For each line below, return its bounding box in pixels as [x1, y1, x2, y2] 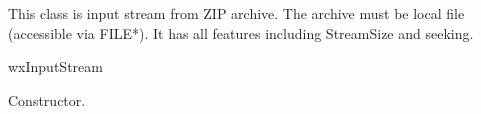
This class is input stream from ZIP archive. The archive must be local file [8, 3, 465, 24]
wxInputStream [8, 56, 103, 77]
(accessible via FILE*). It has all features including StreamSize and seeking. [8, 22, 474, 43]
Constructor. [8, 89, 86, 110]
